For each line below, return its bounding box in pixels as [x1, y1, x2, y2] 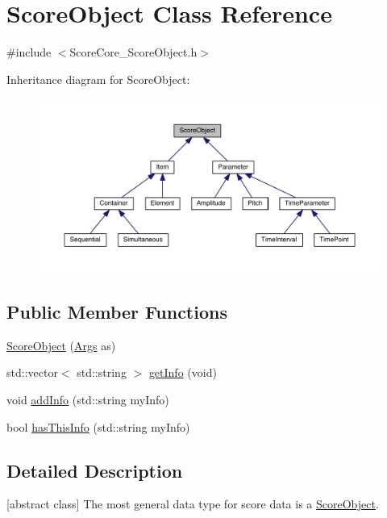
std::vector [6, 364, 58, 381]
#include [6, 44, 52, 61]
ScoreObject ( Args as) [6, 336, 116, 353]
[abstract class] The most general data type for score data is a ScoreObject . [6, 495, 379, 512]
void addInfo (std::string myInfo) [6, 391, 169, 408]
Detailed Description [6, 457, 183, 482]
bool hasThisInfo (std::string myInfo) [6, 418, 190, 435]
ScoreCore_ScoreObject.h [69, 44, 198, 61]
